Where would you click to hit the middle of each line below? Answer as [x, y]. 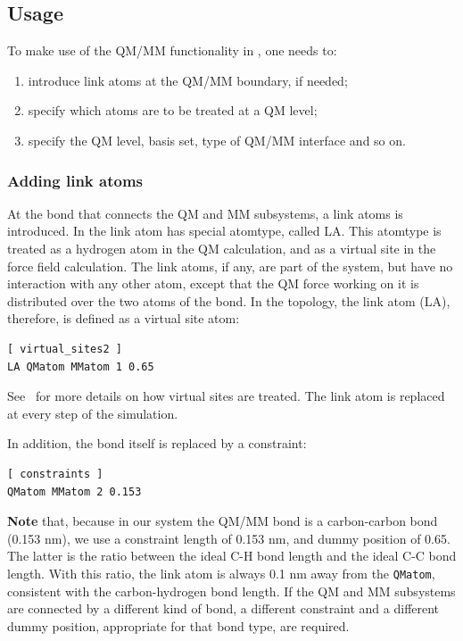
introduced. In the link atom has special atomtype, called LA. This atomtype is [224, 231]
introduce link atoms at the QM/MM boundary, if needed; [188, 80]
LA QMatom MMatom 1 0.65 [81, 366]
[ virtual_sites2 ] [65, 349]
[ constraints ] [55, 474]
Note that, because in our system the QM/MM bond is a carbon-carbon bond [223, 521]
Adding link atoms [75, 180]
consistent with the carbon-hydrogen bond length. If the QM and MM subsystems [231, 591]
